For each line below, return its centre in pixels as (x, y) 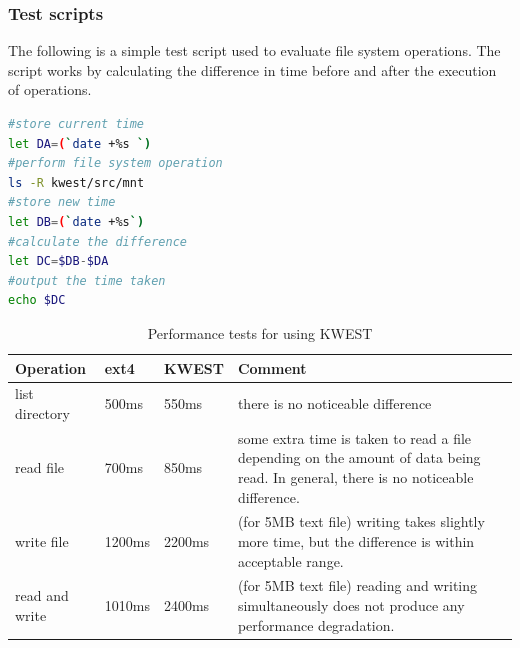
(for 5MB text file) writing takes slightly (361, 521)
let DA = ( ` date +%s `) (80, 143)
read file (40, 467)
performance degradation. (316, 624)
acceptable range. (290, 560)
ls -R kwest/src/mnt (76, 182)
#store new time (62, 202)
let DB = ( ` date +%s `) (76, 221)
